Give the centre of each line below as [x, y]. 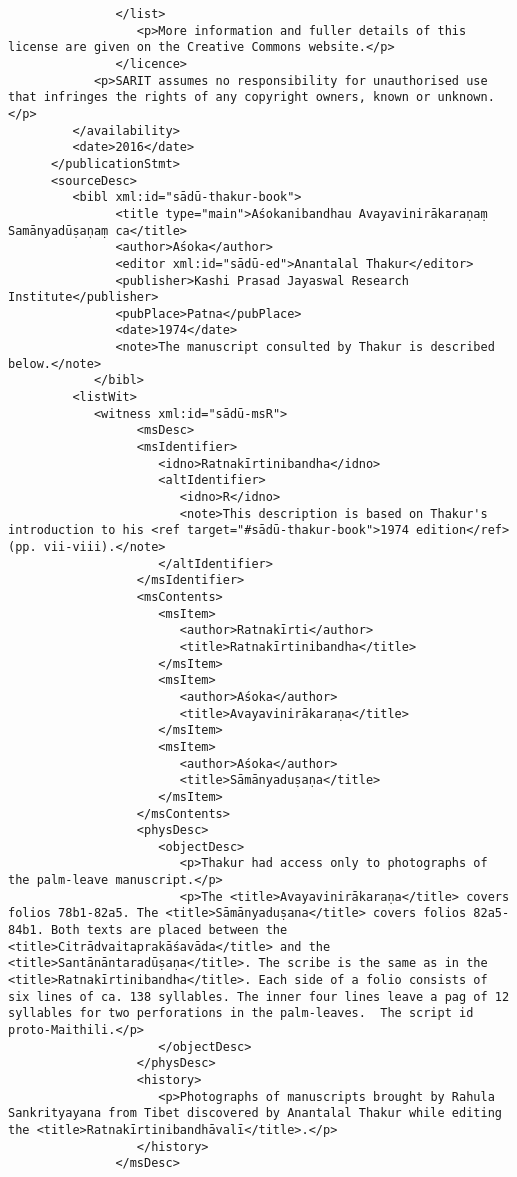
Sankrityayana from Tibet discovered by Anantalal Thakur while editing [255, 1113]
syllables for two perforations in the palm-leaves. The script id [241, 1013]
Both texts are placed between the [169, 930]
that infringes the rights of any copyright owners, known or [219, 97]
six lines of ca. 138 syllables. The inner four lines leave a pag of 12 [259, 996]
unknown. [466, 97]
